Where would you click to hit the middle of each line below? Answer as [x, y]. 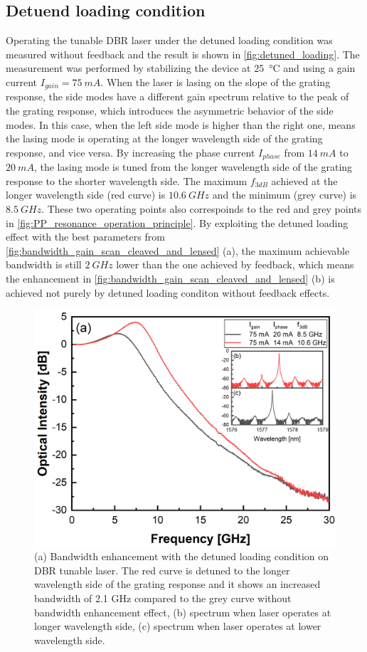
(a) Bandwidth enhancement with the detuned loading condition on [182, 556]
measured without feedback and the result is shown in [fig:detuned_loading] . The [183, 54]
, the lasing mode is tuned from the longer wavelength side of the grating [193, 167]
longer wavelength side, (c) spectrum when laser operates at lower [178, 626]
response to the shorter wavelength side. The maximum [127, 180]
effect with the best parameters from [85, 237]
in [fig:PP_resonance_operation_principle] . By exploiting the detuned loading [177, 222]
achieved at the [304, 180]
